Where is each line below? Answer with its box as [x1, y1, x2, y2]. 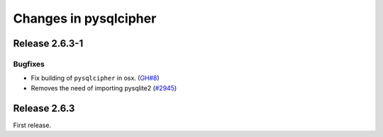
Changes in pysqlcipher [13, 11, 157, 26]
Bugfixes [13, 59, 45, 68]
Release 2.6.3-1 [13, 37, 84, 49]
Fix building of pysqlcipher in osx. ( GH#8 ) [30, 74, 160, 83]
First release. [13, 121, 52, 129]
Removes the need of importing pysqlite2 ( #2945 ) [30, 83, 177, 92]
